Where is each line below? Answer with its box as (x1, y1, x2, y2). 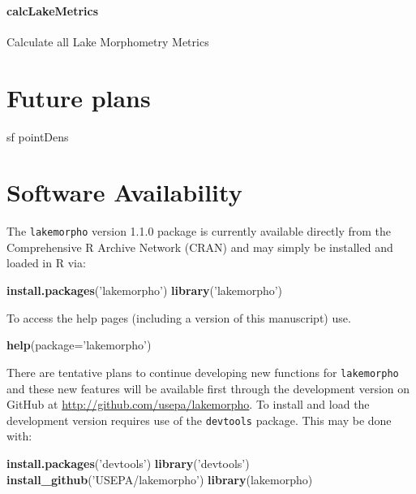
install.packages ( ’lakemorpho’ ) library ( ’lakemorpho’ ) (6, 282, 283, 299)
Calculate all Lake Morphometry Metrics (6, 32, 209, 50)
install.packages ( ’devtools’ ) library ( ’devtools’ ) (6, 454, 250, 471)
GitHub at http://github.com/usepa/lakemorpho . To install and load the (6, 396, 370, 413)
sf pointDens (6, 128, 69, 145)
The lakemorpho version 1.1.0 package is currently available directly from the (6, 223, 392, 240)
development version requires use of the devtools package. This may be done (6, 411, 392, 428)
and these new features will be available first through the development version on (6, 379, 410, 396)
